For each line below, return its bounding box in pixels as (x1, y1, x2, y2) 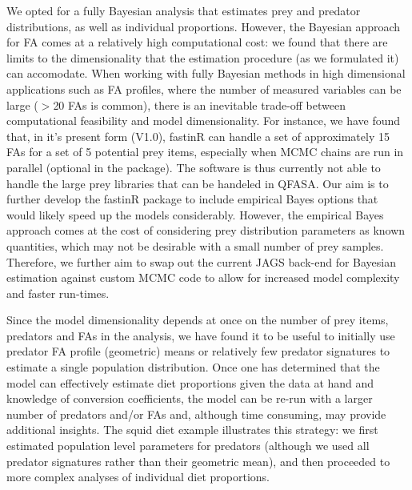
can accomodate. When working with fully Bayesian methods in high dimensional (6, 65, 406, 82)
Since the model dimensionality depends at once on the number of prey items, (6, 311, 389, 328)
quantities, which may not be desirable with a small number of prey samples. (6, 237, 384, 254)
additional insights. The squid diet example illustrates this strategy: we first (6, 421, 378, 438)
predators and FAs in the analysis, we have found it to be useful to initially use (6, 327, 395, 343)
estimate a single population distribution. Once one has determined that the (6, 359, 380, 376)
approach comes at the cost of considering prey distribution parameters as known (6, 222, 406, 239)
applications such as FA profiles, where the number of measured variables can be (6, 80, 402, 97)
